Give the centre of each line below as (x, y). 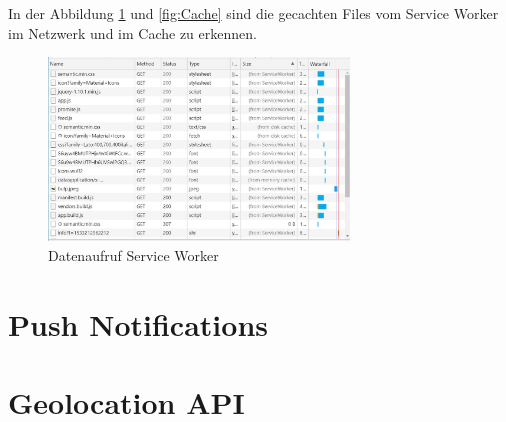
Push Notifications (138, 323)
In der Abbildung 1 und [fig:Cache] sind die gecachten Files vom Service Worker (253, 13)
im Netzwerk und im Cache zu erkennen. (132, 32)
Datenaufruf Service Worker (133, 254)
